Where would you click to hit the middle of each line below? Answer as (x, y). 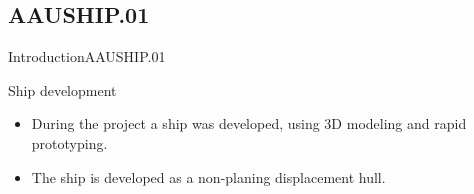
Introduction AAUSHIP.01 (87, 56)
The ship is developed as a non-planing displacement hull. (208, 176)
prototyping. (69, 142)
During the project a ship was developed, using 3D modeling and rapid (249, 123)
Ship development (62, 89)
